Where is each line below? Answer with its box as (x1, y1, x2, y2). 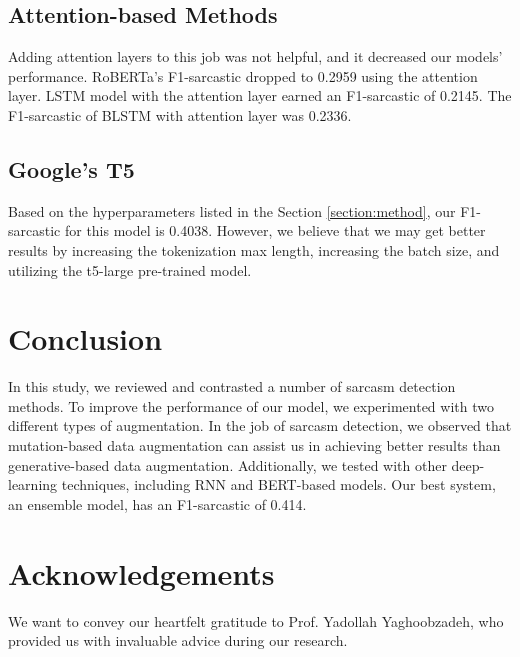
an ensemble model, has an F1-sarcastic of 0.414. (8, 493, 307, 514)
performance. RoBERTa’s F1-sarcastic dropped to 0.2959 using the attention (8, 65, 478, 86)
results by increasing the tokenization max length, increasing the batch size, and (8, 239, 500, 260)
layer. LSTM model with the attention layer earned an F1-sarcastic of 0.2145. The (8, 85, 512, 106)
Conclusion (8, 318, 163, 359)
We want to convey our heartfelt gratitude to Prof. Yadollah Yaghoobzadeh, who (8, 610, 504, 631)
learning (8, 474, 58, 495)
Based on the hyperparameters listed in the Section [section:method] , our (8, 200, 456, 221)
